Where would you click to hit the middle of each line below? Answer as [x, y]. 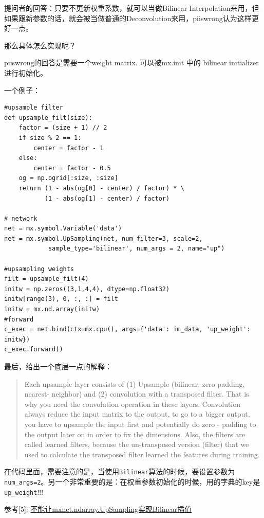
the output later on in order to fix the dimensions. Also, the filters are [135, 434]
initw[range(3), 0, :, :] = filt [61, 299]
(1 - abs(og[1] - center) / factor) [107, 198]
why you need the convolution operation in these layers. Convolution [133, 404]
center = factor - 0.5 [72, 168]
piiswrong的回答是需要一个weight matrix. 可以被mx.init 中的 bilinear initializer [131, 62]
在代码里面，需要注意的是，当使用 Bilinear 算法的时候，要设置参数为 [120, 471]
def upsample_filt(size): [48, 118]
